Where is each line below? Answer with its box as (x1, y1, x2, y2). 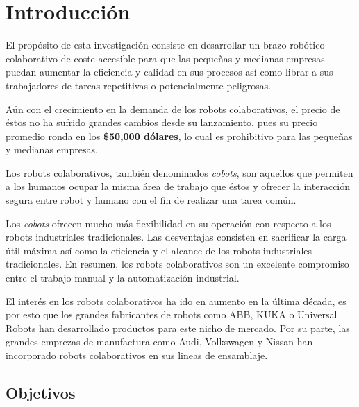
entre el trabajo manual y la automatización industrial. (6, 270, 240, 285)
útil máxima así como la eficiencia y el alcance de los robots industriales (6, 243, 312, 257)
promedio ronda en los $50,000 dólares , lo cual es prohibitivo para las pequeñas (6, 128, 353, 143)
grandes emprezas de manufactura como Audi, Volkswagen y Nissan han (6, 334, 313, 349)
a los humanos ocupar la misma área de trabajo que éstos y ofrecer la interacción (6, 179, 351, 193)
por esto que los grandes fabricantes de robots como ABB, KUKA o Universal (6, 307, 337, 322)
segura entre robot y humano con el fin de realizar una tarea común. (6, 193, 297, 207)
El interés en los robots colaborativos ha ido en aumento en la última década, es (6, 293, 347, 308)
